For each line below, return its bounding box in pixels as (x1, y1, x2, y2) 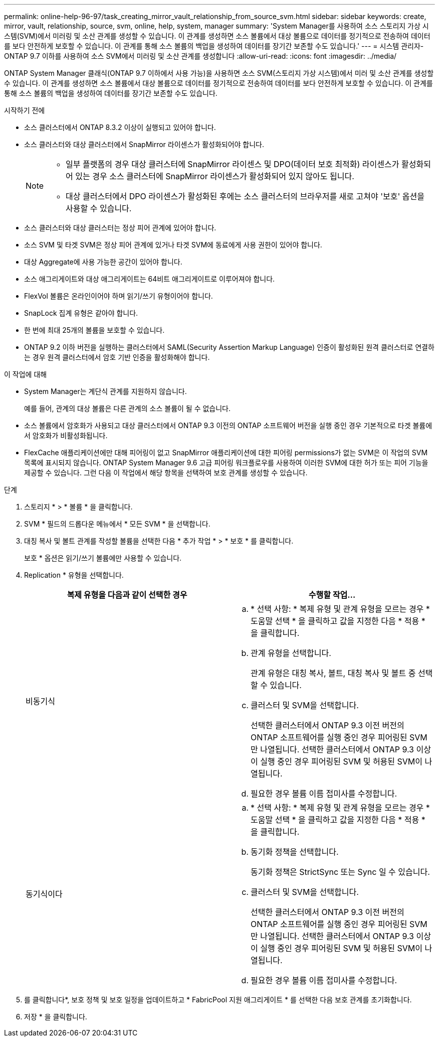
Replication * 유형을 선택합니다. (24, 571, 124, 579)
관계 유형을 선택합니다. (251, 648, 331, 658)
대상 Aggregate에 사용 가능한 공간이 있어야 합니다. (24, 257, 182, 266)
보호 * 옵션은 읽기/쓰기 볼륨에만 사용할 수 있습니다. (24, 554, 182, 562)
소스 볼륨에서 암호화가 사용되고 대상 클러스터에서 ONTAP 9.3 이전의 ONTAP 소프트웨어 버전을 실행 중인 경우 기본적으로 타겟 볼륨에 (24, 421, 432, 430)
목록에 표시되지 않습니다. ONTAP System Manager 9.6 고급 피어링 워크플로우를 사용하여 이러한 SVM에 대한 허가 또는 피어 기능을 (24, 458, 428, 467)
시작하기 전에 (4, 106, 45, 114)
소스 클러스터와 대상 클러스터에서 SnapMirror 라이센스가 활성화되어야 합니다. (24, 140, 265, 149)
